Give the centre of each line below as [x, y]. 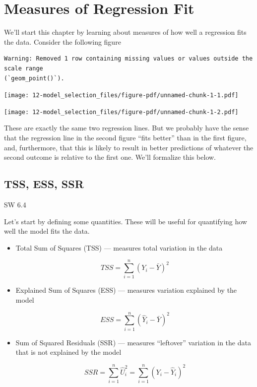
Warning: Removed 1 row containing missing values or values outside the [128, 59]
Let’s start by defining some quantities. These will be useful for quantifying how [126, 221]
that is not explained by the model [68, 352]
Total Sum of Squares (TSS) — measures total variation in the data [119, 247]
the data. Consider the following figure [63, 41]
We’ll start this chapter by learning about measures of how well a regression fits [125, 32]
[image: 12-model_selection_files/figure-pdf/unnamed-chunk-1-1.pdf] [121, 96]
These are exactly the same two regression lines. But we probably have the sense [127, 128]
